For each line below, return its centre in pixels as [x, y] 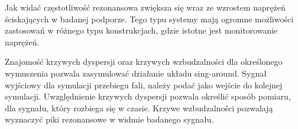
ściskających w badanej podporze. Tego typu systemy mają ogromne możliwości [149, 19]
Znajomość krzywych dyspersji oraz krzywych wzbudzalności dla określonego [144, 62]
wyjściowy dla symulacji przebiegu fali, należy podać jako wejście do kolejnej [144, 85]
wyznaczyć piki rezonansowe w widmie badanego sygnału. [109, 119]
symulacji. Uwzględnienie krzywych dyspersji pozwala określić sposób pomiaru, [148, 96]
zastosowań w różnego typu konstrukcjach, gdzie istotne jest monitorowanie [141, 30]
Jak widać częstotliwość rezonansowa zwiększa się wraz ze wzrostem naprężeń [145, 7]
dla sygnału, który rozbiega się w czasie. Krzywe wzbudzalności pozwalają [139, 107]
